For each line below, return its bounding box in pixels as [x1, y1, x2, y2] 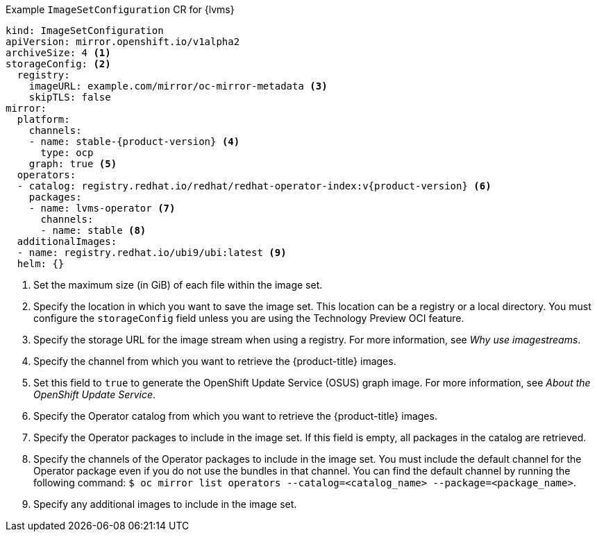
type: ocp [40, 147, 94, 158]
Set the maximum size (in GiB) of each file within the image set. [33, 279, 323, 291]
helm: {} [17, 258, 65, 269]
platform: [17, 114, 70, 125]
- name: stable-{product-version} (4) [28, 136, 240, 147]
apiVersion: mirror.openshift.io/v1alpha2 [6, 36, 240, 47]
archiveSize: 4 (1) [6, 47, 111, 58]
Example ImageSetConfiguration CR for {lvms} [6, 3, 235, 15]
